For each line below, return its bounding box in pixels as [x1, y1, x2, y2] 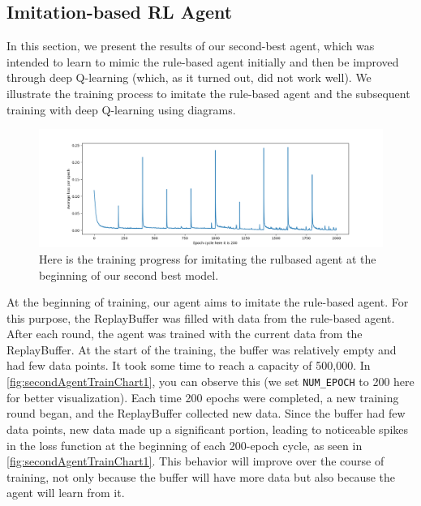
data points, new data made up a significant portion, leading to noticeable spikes [6, 420, 409, 437]
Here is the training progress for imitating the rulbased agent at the [39, 250, 376, 267]
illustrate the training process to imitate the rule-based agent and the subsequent [6, 84, 410, 101]
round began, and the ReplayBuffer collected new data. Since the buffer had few [6, 405, 406, 422]
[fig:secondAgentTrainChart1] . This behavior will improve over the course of [6, 452, 384, 470]
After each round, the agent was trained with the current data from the [6, 325, 363, 342]
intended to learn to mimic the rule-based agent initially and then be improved [6, 53, 399, 70]
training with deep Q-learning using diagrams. [6, 101, 236, 118]
